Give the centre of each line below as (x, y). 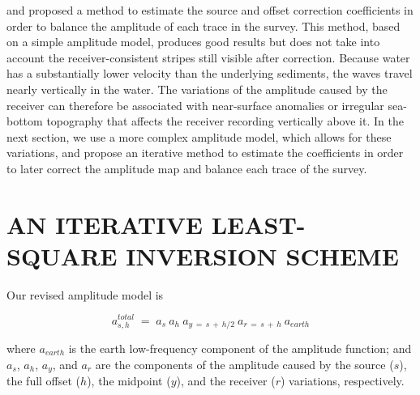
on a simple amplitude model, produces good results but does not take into (193, 42)
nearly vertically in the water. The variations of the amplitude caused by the (197, 89)
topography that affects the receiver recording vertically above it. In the (225, 121)
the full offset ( (44, 381)
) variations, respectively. (343, 381)
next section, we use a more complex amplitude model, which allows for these (199, 136)
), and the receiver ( (226, 381)
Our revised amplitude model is (85, 294)
